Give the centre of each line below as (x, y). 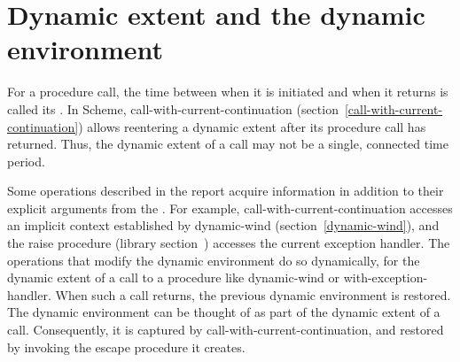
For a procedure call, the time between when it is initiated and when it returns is (228, 92)
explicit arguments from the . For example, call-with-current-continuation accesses (230, 208)
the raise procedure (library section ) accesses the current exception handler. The (229, 243)
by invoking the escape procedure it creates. (126, 347)
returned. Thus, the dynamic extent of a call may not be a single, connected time (228, 144)
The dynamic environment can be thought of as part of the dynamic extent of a (224, 312)
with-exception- (386, 277)
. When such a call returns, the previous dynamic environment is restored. (249, 294)
